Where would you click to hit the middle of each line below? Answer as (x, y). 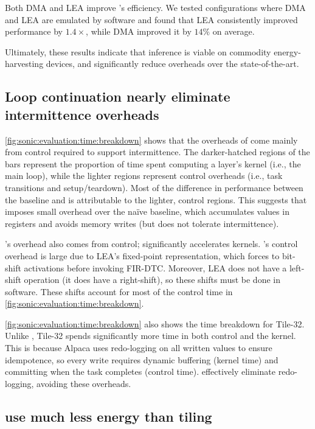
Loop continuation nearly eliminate (118, 96)
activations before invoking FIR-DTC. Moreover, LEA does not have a (155, 267)
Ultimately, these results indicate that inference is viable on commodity (138, 51)
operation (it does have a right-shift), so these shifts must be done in (152, 280)
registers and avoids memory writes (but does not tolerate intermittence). (142, 223)
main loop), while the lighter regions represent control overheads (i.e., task (144, 176)
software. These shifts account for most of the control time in (119, 291)
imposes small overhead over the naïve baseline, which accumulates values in (147, 211)
